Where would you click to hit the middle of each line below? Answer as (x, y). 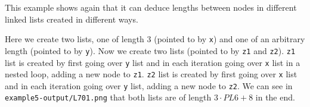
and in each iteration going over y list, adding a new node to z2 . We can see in (149, 85)
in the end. (275, 97)
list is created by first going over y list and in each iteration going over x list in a (153, 62)
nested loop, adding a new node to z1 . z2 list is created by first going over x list (151, 74)
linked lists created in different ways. (72, 19)
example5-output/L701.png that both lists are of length (108, 97)
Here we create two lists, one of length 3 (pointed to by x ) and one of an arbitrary (155, 39)
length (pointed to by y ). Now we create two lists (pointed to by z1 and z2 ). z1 (150, 50)
